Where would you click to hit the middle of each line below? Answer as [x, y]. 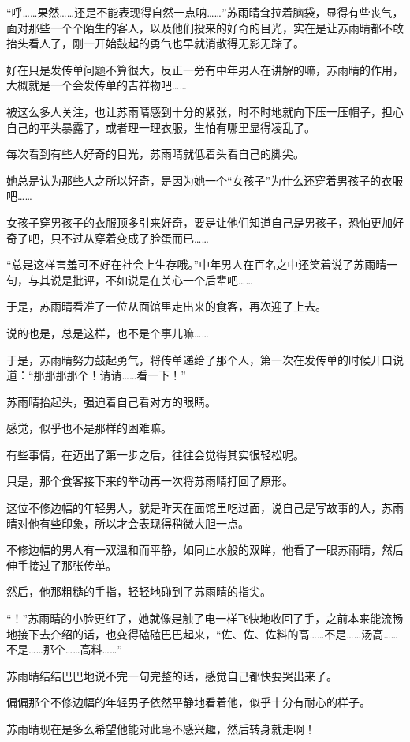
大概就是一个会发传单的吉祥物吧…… [97, 85]
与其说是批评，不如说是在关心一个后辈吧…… [140, 279]
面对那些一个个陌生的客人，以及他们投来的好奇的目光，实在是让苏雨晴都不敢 [205, 27]
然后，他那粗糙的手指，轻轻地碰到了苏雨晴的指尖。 [139, 591]
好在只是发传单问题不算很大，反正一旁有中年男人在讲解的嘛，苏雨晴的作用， [205, 69]
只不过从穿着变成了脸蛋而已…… [129, 237]
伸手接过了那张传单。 [61, 565]
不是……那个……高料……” [64, 649]
